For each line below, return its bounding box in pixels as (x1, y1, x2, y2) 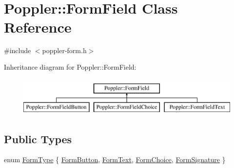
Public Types (4, 131, 72, 147)
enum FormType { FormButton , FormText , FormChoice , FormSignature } (4, 154, 226, 164)
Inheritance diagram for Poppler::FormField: (4, 61, 136, 72)
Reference (4, 17, 72, 37)
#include (4, 45, 31, 56)
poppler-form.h (42, 45, 87, 56)
